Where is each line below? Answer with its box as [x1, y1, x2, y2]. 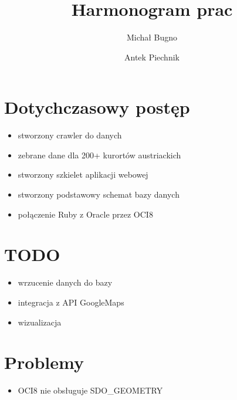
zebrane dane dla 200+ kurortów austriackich [18, 148, 181, 161]
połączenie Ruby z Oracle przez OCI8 [18, 208, 153, 220]
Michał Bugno [126, 31, 178, 43]
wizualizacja [18, 316, 62, 328]
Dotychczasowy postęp [4, 95, 190, 119]
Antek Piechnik [124, 50, 180, 63]
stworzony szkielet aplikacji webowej [18, 168, 148, 181]
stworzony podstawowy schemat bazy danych [18, 188, 180, 201]
